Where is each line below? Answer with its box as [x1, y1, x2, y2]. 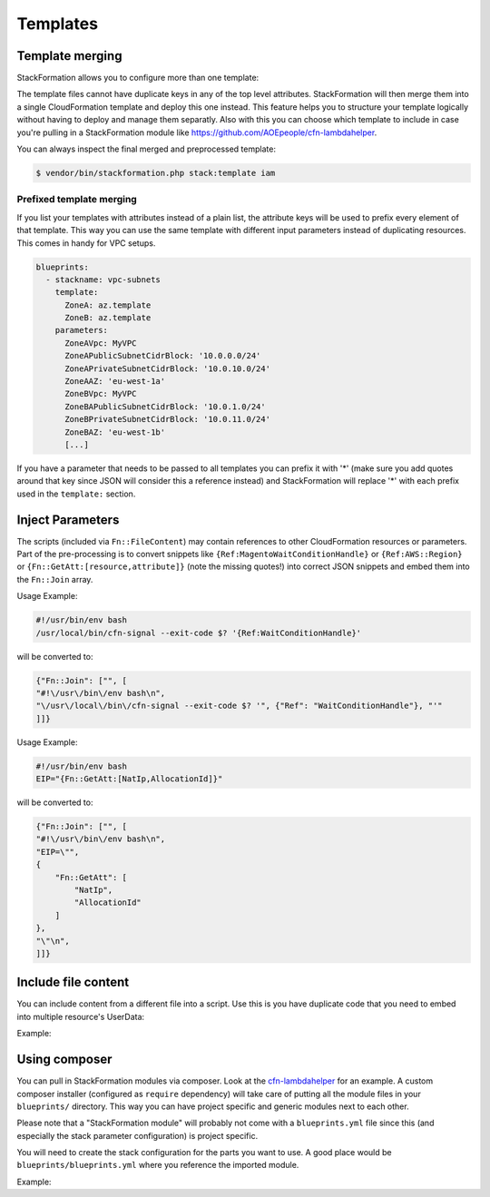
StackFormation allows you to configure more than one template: [16, 73, 260, 83]
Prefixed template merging [16, 193, 138, 206]
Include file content [16, 975, 130, 990]
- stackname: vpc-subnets [45, 274, 161, 285]
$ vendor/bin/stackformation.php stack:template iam [35, 168, 276, 178]
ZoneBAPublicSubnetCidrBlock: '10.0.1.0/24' [64, 401, 267, 412]
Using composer [16, 1052, 113, 1067]
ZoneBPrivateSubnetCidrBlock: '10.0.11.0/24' [64, 414, 271, 425]
